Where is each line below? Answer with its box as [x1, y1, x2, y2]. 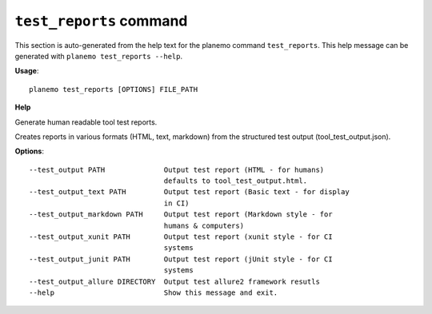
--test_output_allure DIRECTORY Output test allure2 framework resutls [29, 276, 320, 286]
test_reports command [14, 12, 188, 30]
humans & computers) [163, 221, 244, 230]
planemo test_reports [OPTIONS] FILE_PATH [29, 85, 198, 93]
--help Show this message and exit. [29, 288, 278, 297]
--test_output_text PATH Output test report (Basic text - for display [29, 188, 350, 197]
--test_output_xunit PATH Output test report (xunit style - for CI [29, 233, 333, 241]
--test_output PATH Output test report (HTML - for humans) [29, 165, 325, 174]
